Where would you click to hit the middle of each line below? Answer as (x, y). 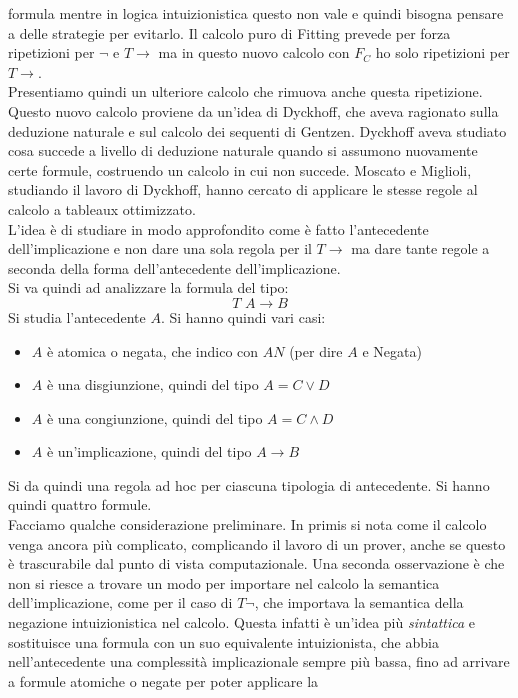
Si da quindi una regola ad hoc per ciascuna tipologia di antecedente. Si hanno (249, 484)
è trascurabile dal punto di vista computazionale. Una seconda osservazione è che (256, 563)
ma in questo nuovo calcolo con (254, 52)
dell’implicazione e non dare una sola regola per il (160, 248)
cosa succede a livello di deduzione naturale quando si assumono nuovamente (243, 150)
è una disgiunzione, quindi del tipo (152, 384)
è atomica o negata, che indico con (152, 350)
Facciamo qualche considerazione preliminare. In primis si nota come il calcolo (247, 524)
